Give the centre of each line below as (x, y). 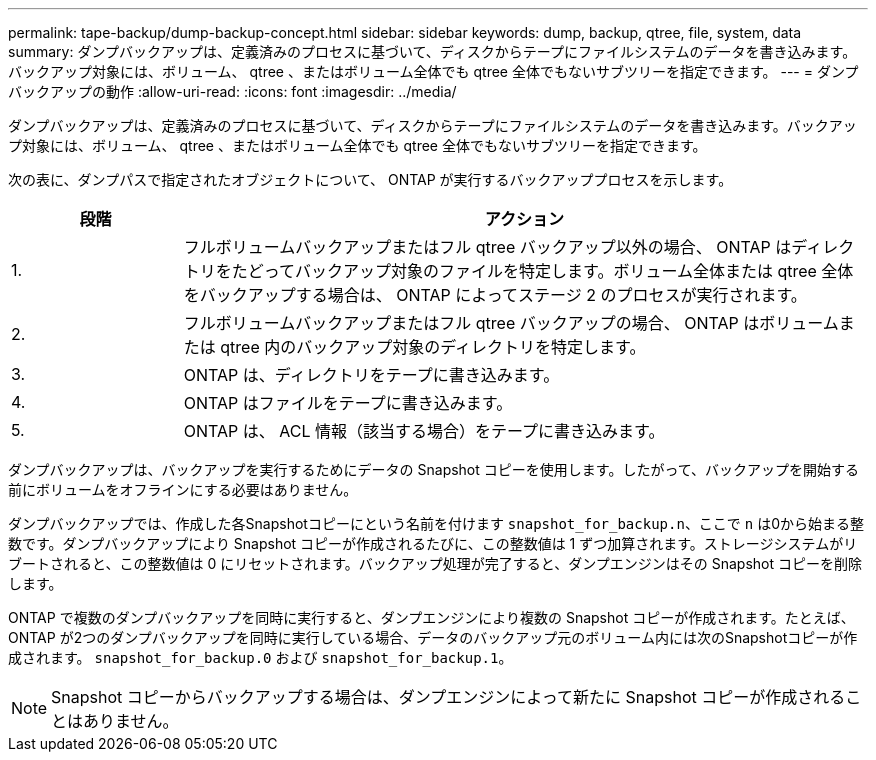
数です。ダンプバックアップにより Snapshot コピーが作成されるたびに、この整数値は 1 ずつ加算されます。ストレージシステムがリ (433, 543)
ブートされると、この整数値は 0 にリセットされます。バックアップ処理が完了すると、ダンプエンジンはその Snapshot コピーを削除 (435, 563)
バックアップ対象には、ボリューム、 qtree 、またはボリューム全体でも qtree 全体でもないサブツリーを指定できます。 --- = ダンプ (433, 71)
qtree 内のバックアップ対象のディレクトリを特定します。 (433, 347)
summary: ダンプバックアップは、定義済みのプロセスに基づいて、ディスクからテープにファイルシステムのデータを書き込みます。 (432, 51)
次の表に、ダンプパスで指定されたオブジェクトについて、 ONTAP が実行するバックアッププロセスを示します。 (370, 179)
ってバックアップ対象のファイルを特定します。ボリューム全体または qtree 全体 (558, 271)
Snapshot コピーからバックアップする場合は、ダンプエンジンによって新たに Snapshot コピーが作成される (448, 697)
